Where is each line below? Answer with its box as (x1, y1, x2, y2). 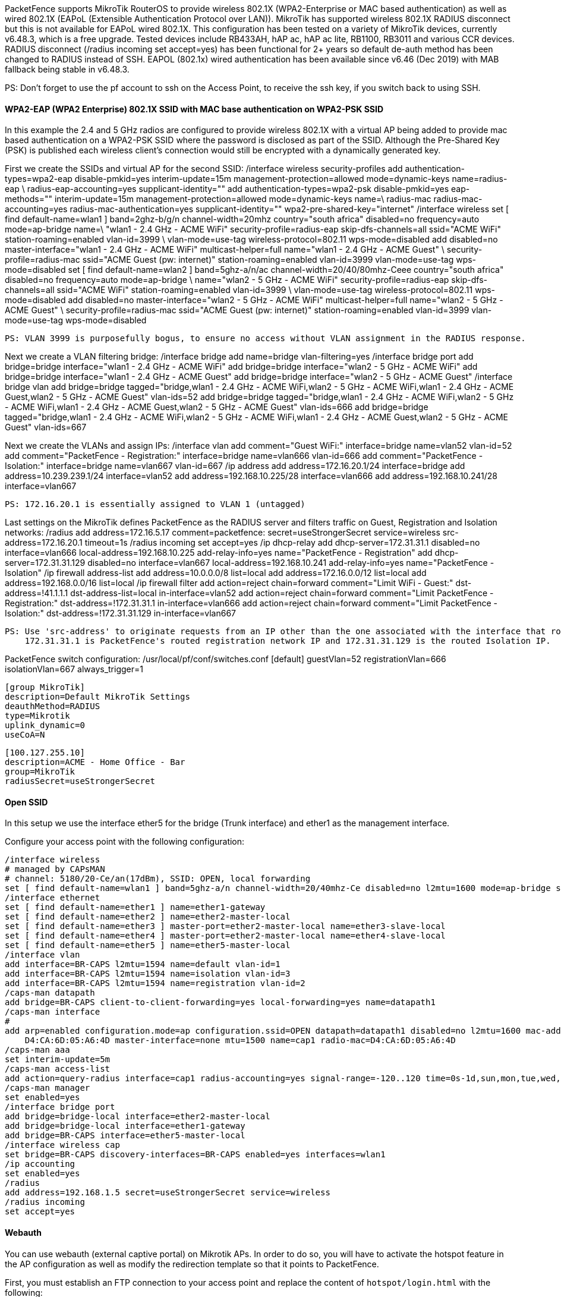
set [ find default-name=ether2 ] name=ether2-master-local (5, 912, 291, 922)
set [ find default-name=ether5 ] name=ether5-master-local (5, 940, 291, 950)
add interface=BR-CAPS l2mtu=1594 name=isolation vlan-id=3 (5, 969, 291, 979)
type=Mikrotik (5, 711, 70, 721)
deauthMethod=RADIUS (5, 701, 100, 712)
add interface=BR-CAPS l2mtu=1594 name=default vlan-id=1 (5, 959, 280, 969)
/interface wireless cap (5, 1140, 120, 1150)
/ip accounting (5, 1159, 75, 1169)
